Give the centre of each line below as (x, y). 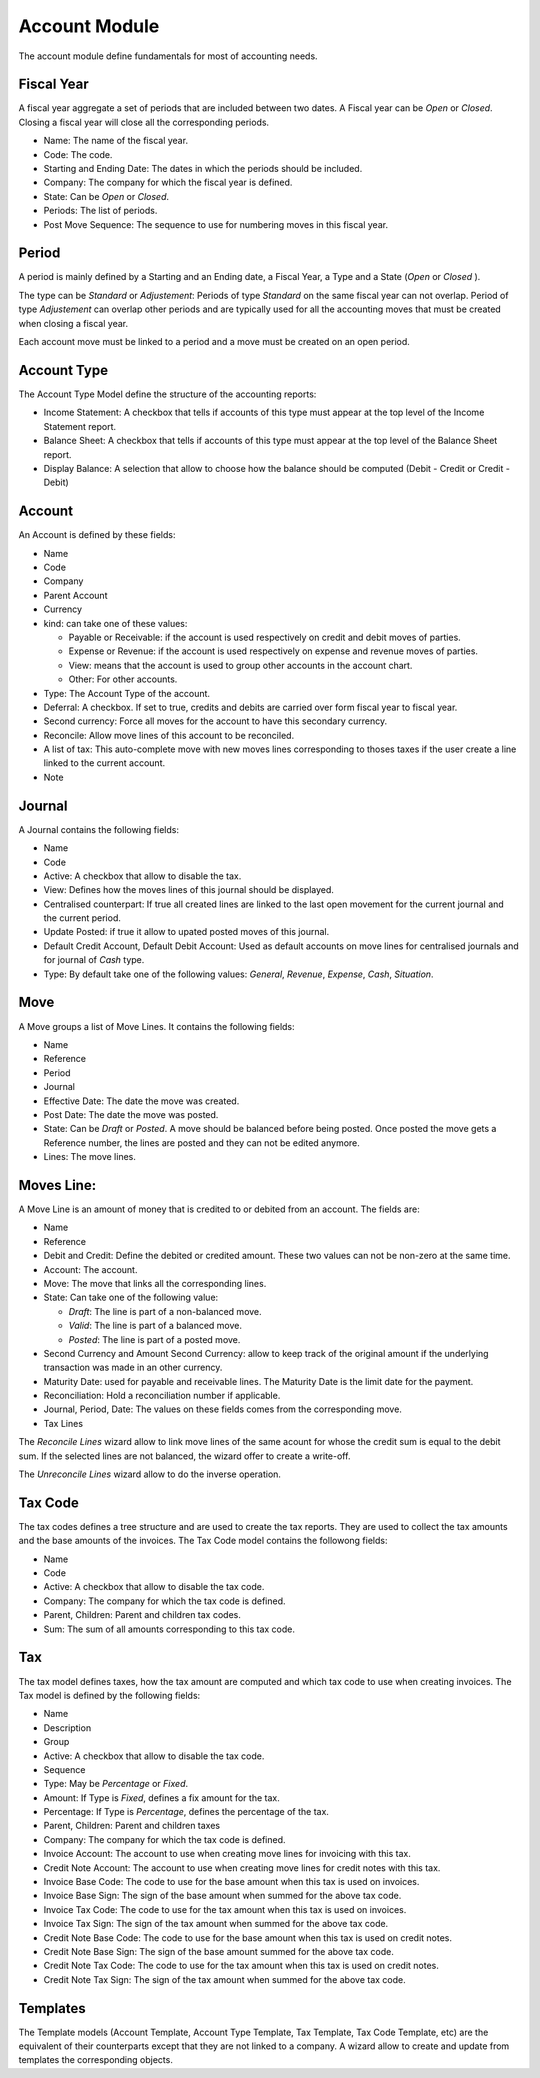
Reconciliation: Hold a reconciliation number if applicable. (162, 1396)
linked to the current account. (104, 763)
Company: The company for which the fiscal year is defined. (168, 182)
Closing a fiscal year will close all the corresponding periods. (144, 122)
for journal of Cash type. (94, 960)
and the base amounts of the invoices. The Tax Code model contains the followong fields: (203, 1541)
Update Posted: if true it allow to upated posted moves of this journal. (186, 932)
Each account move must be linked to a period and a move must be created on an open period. (214, 342)
